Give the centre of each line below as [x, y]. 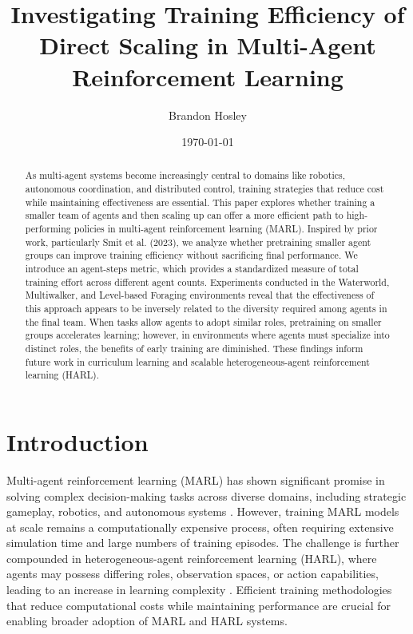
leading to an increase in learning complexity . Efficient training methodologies [199, 590]
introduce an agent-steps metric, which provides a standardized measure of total [192, 269]
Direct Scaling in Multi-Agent [208, 45]
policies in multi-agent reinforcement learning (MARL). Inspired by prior [226, 229]
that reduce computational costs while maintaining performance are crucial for [199, 605]
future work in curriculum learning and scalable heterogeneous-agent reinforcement [197, 361]
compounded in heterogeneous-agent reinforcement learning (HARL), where [192, 558]
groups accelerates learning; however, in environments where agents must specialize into [207, 335]
